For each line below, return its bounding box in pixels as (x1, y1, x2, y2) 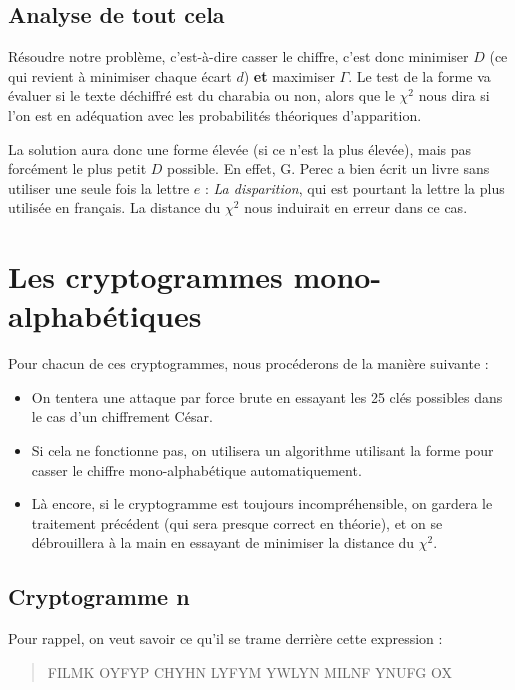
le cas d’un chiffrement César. (31, 406, 213, 427)
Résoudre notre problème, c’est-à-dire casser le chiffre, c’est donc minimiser (8, 46, 469, 67)
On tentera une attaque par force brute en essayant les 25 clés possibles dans (31, 386, 503, 407)
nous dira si (418, 85, 490, 106)
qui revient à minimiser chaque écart (8, 65, 232, 86)
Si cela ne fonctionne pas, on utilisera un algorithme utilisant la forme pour (31, 440, 494, 461)
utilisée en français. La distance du (8, 197, 221, 218)
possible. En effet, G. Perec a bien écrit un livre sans (167, 158, 490, 179)
